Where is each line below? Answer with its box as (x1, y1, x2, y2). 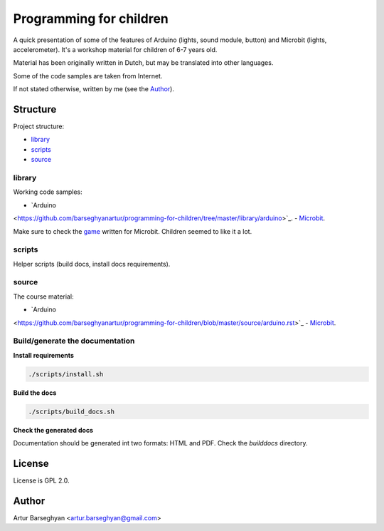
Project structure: (13, 122, 65, 131)
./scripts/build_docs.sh (28, 407, 115, 416)
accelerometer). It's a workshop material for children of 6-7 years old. (13, 45, 218, 53)
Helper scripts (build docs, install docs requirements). (13, 259, 171, 268)
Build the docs (13, 388, 57, 397)
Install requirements (13, 351, 75, 359)
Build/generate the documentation (13, 336, 135, 346)
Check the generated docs (13, 426, 94, 434)
